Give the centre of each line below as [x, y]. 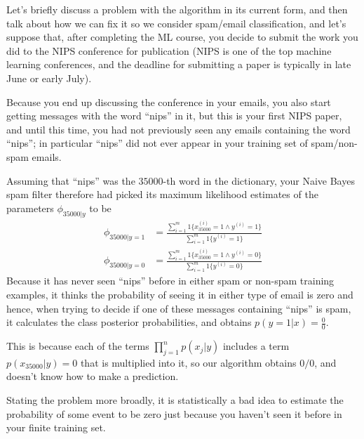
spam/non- [334, 143]
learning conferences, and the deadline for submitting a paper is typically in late [179, 64]
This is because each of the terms [78, 346]
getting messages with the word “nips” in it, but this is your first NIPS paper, [174, 116]
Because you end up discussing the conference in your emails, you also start [169, 101]
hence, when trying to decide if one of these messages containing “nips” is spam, [179, 308]
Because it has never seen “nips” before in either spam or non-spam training [170, 281]
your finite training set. [56, 427]
